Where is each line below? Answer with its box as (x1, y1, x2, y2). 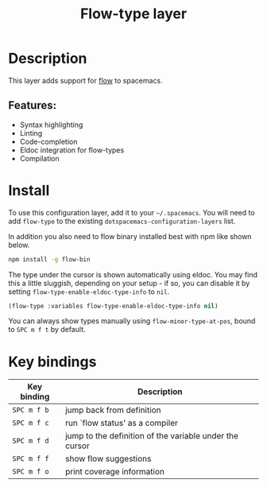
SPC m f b (12, 406, 49, 415)
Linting (19, 128, 43, 137)
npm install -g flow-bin (8, 255, 91, 263)
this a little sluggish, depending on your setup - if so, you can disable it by (8, 278, 250, 288)
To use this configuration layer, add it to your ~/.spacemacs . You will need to (8, 207, 256, 217)
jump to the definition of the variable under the (64, 431, 238, 442)
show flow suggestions (64, 454, 152, 465)
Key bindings (8, 353, 97, 370)
